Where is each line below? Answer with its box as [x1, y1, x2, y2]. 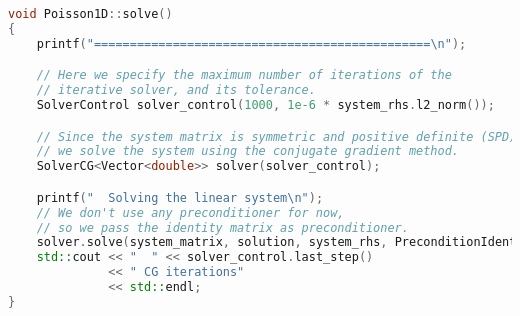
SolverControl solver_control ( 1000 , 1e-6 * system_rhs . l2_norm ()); [36, 98, 495, 113]
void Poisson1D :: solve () [8, 7, 173, 21]
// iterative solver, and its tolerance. [36, 83, 316, 98]
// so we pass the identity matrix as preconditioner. [36, 220, 409, 235]
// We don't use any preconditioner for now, [36, 205, 345, 220]
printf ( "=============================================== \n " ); [36, 36, 467, 51]
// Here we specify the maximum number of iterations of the [36, 68, 452, 83]
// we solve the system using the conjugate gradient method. [36, 144, 460, 159]
